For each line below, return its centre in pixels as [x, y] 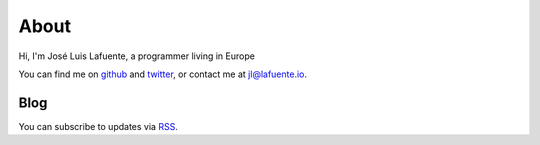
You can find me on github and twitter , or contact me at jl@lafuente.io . [163, 74]
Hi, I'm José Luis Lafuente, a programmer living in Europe [136, 56]
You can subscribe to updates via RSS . [98, 126]
